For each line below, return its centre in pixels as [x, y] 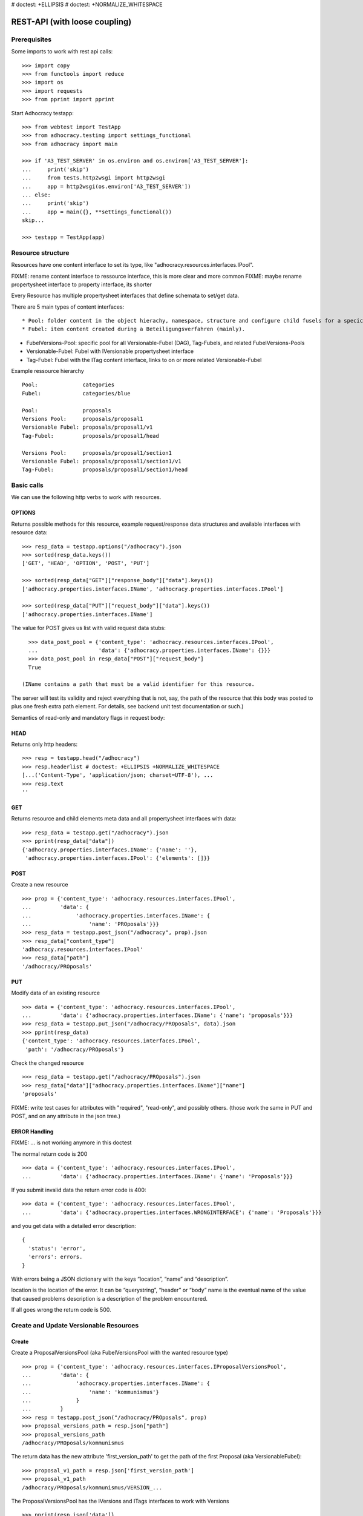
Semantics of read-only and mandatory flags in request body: [88, 717]
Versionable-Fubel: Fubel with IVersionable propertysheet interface [110, 351]
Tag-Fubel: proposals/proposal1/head [91, 436]
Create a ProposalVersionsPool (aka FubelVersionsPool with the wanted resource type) [119, 1353]
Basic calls [27, 485]
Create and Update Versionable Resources [75, 1325]
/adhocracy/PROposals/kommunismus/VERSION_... [92, 1487]
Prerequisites [31, 39]
